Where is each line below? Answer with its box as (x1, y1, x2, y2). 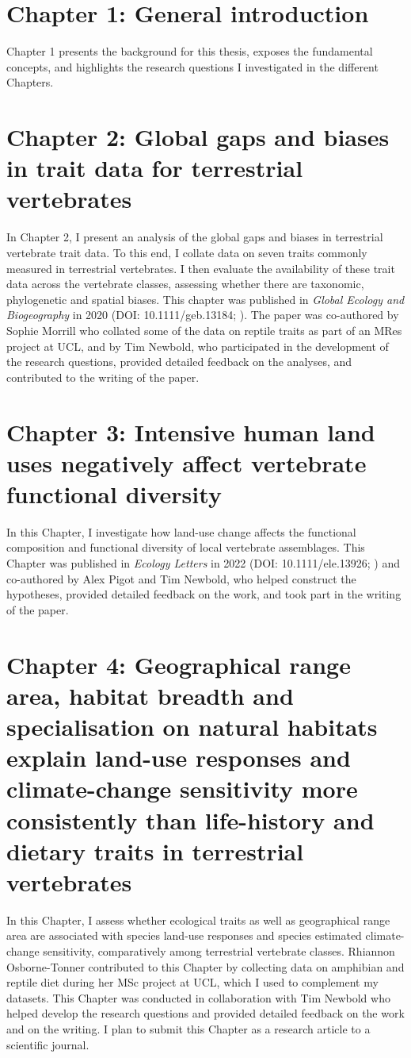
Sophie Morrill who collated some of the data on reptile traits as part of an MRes (6, 321, 402, 338)
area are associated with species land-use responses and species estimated (6, 927, 362, 944)
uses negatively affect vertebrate (6, 446, 367, 479)
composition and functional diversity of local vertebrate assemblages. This (6, 539, 365, 556)
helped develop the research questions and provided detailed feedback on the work (6, 1005, 405, 1021)
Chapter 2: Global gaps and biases (6, 121, 390, 153)
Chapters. (6, 74, 54, 90)
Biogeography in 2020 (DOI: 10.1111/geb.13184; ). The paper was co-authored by (6, 306, 399, 323)
